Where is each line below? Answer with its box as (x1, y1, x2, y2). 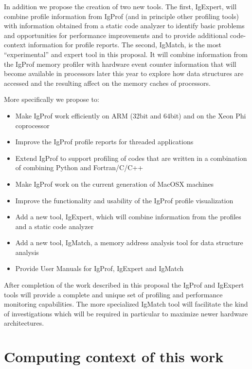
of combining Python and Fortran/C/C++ (15, 162, 144, 173)
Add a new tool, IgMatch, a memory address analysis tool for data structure (15, 237, 243, 248)
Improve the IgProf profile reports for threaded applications (15, 136, 194, 147)
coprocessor (15, 120, 50, 130)
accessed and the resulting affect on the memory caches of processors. (4, 78, 211, 88)
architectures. (4, 318, 44, 328)
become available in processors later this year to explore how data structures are (4, 68, 244, 78)
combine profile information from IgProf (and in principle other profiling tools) (4, 11, 239, 21)
